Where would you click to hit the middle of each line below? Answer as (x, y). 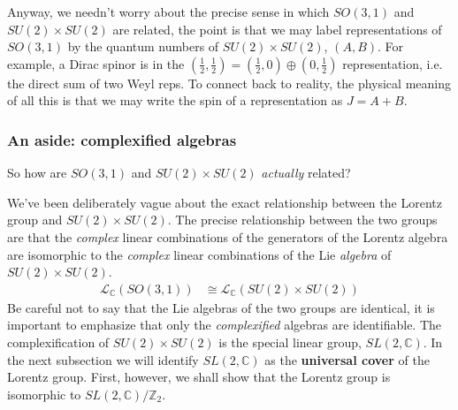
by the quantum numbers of (143, 46)
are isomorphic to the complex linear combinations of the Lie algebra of (199, 254)
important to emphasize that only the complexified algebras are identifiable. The (225, 325)
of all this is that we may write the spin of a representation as (175, 100)
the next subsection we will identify (103, 359)
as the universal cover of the (347, 359)
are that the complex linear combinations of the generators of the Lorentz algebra (228, 236)
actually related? (306, 173)
